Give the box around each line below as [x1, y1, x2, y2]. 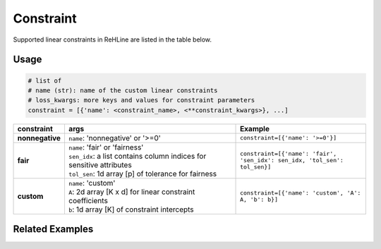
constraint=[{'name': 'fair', [240, 150, 337, 158]
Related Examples [13, 223, 94, 236]
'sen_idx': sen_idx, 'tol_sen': [240, 157, 344, 164]
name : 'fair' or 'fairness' [68, 142, 144, 152]
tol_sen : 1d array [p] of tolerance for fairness [68, 169, 217, 178]
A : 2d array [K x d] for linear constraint [68, 187, 195, 197]
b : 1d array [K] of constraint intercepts [68, 205, 194, 214]
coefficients [68, 195, 109, 205]
